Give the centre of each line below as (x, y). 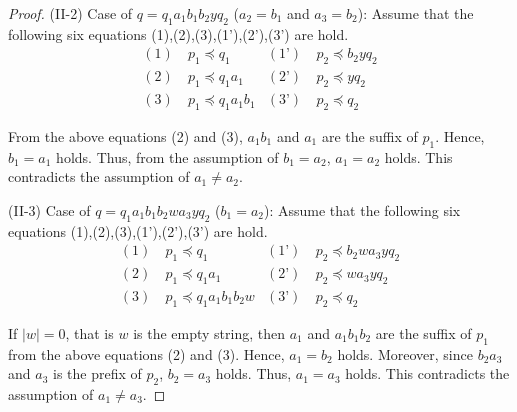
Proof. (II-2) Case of (70, 13)
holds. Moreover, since (405, 353)
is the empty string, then (209, 332)
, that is (89, 332)
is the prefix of (97, 373)
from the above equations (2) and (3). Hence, (146, 353)
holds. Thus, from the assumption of (167, 156)
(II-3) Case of (49, 209)
